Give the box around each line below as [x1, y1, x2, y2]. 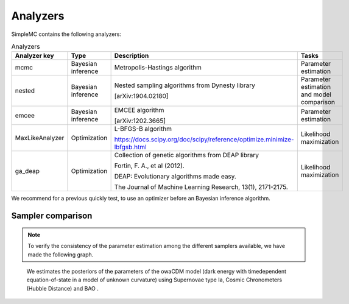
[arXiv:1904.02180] [114, 92, 169, 101]
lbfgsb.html [114, 143, 147, 152]
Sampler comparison [11, 211, 93, 221]
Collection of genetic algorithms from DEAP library [114, 151, 259, 160]
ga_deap [15, 167, 40, 175]
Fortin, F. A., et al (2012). [114, 161, 185, 170]
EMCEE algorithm [114, 106, 164, 115]
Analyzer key [15, 52, 54, 60]
